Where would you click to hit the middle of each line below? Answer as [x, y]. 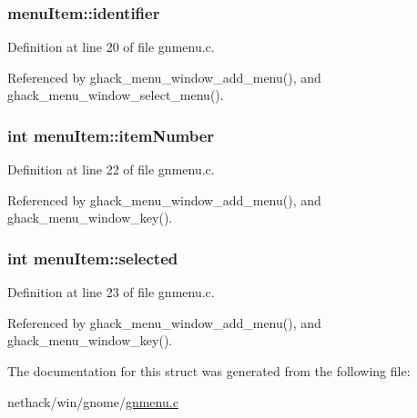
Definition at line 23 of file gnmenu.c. [111, 292]
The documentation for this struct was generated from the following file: [209, 371]
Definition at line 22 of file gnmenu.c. [111, 169]
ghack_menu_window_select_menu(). [116, 95]
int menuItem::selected [93, 258]
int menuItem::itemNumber [111, 135]
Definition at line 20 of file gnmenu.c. [111, 47]
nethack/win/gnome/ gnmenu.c [93, 401]
